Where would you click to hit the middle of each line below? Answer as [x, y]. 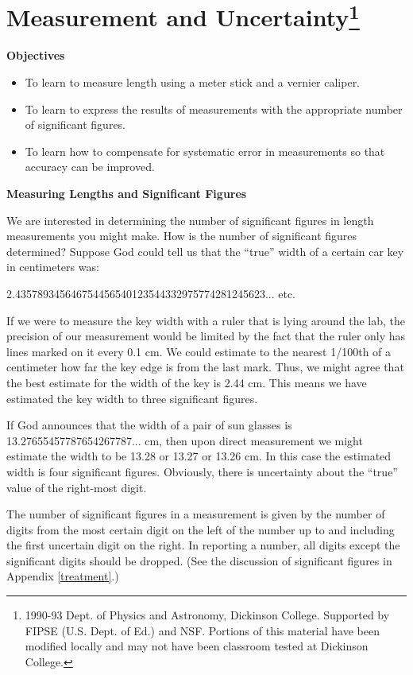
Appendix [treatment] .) [63, 576]
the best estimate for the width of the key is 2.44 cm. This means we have [187, 382]
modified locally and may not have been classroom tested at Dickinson [197, 646]
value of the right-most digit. [77, 487]
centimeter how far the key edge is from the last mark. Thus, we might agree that [205, 367]
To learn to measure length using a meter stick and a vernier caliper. [193, 82]
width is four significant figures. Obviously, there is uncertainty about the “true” [202, 471]
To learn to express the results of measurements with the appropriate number [214, 109]
